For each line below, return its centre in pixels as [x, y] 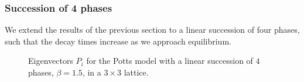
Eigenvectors [51, 61]
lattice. [136, 72]
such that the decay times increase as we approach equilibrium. [118, 41]
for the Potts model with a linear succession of [170, 61]
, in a [92, 72]
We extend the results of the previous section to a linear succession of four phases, [152, 30]
